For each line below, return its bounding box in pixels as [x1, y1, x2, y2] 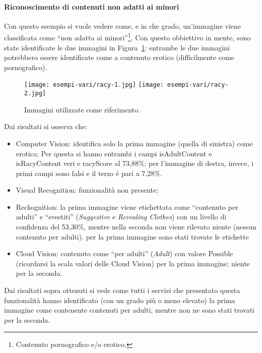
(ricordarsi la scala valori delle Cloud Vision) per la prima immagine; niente [16, 258, 250, 268]
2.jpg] [24, 90, 46, 97]
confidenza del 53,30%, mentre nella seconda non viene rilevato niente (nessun [16, 221, 256, 232]
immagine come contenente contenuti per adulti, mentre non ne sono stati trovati [4, 305, 255, 315]
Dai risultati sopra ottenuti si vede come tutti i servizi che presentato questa [4, 285, 240, 296]
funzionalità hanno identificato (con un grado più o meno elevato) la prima [4, 295, 235, 305]
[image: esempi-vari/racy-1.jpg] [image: [24, 81, 164, 89]
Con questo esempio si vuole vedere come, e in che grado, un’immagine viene [4, 20, 241, 31]
